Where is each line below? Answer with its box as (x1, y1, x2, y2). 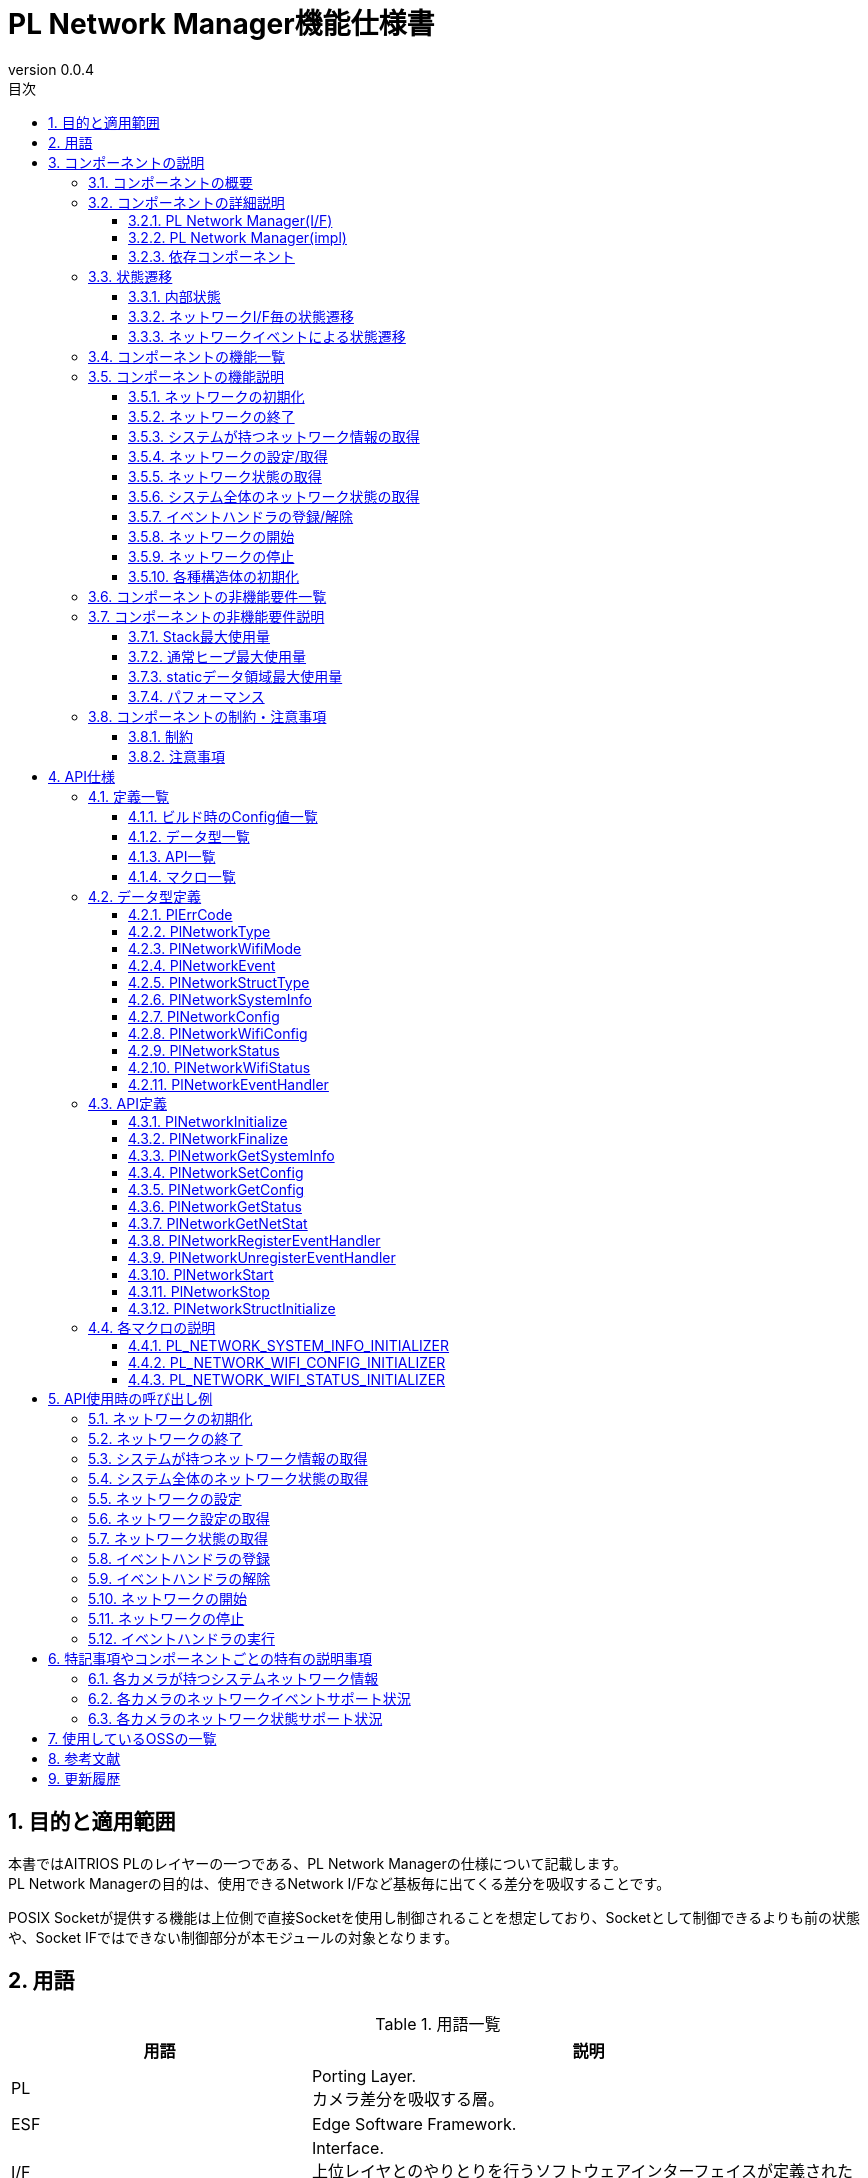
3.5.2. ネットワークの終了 (128, 407, 295, 425)
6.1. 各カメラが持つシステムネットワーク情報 (88, 1669, 379, 1687)
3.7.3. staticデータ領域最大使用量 (128, 667, 343, 685)
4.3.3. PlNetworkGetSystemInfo (128, 1146, 335, 1164)
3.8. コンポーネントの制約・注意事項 (88, 707, 327, 725)
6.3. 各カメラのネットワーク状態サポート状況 (88, 1709, 383, 1727)
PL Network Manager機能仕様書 (8, 7, 435, 41)
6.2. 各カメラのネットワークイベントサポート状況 (88, 1689, 411, 1707)
